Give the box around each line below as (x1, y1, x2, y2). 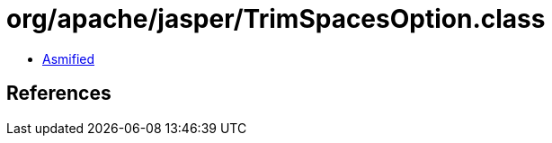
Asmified (42, 50, 95, 67)
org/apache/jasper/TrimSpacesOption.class (6, 4, 546, 34)
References (6, 82, 111, 105)
